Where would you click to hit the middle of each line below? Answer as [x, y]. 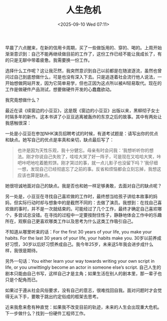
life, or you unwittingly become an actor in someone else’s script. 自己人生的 [83, 267]
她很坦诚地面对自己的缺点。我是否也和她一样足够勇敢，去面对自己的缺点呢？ [83, 186]
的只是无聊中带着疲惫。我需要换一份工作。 [49, 60]
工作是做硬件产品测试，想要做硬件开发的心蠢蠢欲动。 [60, 89]
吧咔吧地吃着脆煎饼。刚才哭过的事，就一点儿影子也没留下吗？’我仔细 [87, 163]
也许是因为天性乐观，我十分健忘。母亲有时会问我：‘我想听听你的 [83, 150]
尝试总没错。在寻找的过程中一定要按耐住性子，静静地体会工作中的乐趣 [90, 215]
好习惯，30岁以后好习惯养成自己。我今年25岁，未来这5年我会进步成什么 [79, 244]
